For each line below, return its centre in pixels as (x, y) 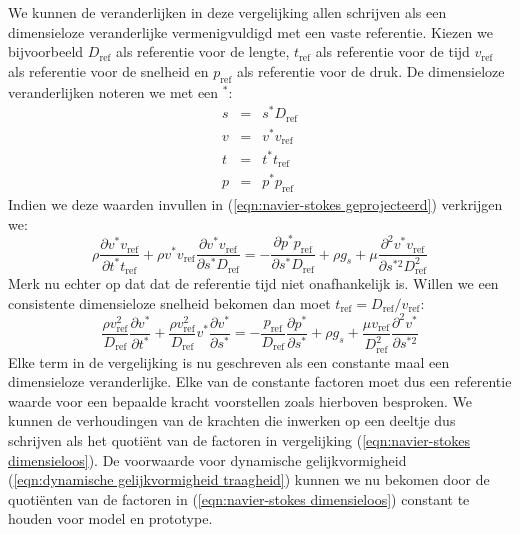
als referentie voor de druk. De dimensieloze (370, 70)
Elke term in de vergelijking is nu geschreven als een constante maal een (229, 361)
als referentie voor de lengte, (203, 51)
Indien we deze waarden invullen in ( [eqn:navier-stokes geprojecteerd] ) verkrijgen (255, 204)
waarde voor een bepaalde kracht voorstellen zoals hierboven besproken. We (240, 400)
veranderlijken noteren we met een (113, 91)
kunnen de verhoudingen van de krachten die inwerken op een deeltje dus (232, 420)
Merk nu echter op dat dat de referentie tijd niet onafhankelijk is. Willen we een (253, 283)
